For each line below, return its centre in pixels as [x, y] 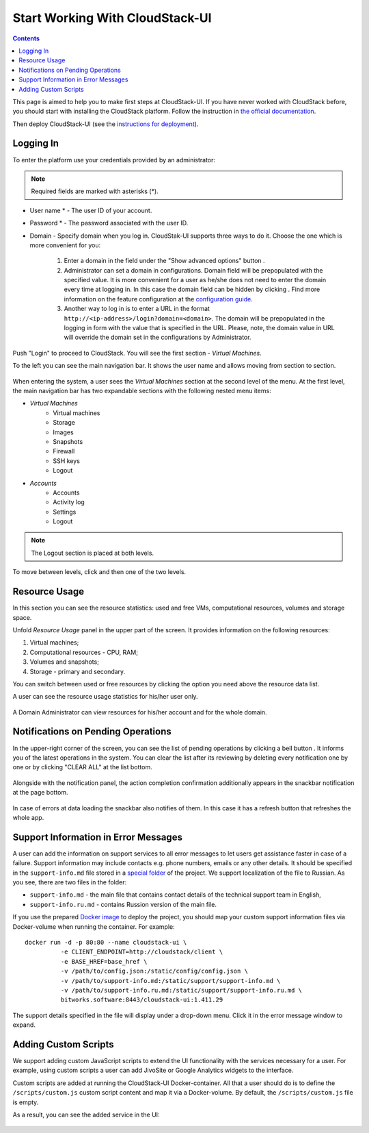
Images [64, 432]
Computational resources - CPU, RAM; [84, 652]
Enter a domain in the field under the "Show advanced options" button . [165, 261]
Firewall [64, 451]
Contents [26, 38]
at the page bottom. [40, 793]
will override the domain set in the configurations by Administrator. [158, 337]
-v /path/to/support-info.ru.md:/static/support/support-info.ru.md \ [181, 990]
